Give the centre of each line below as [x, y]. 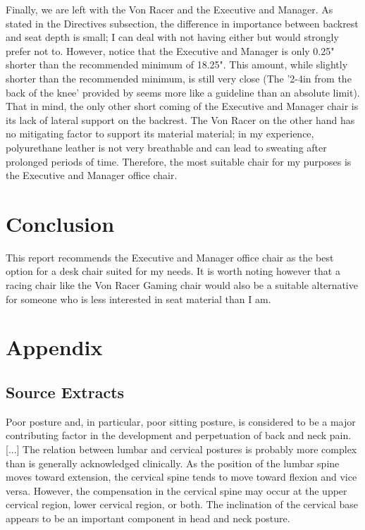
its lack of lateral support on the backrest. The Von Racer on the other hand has [180, 119]
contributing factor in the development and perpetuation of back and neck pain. [179, 435]
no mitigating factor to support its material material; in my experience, [160, 134]
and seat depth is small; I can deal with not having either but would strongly [172, 37]
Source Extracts [65, 392]
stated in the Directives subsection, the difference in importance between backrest [182, 23]
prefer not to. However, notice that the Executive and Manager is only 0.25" [170, 50]
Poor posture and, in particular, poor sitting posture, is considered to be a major [181, 421]
